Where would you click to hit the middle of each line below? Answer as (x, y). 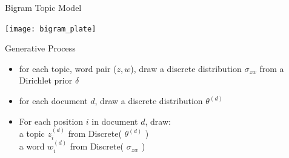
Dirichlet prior (46, 80)
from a (272, 68)
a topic (32, 133)
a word (32, 146)
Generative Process (40, 48)
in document (115, 121)
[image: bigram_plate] (51, 29)
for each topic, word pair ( (68, 68)
